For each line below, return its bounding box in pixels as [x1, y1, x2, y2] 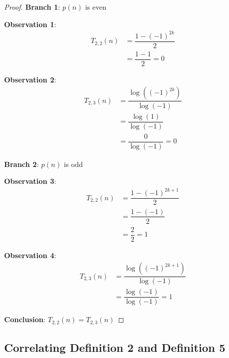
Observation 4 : [4, 249, 56, 260]
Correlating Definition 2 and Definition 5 [4, 340, 225, 355]
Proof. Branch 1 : [4, 2, 60, 12]
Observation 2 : [4, 74, 56, 85]
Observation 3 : [4, 176, 56, 186]
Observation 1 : [4, 18, 56, 29]
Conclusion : [4, 314, 45, 325]
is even [85, 2, 106, 12]
